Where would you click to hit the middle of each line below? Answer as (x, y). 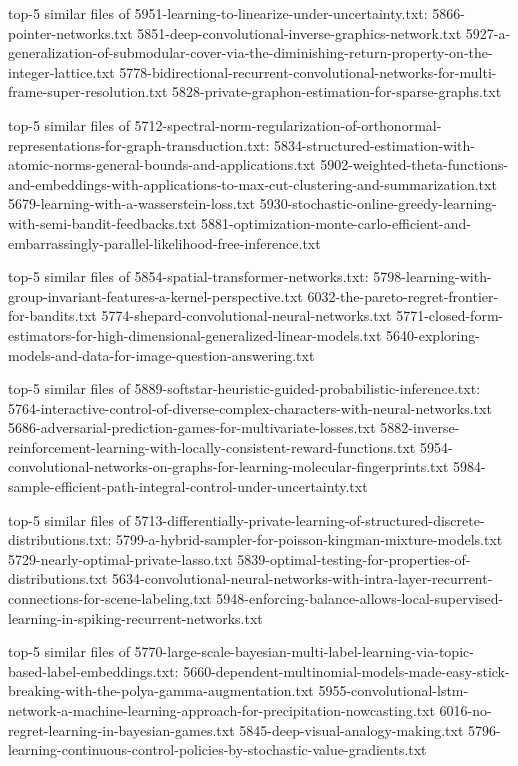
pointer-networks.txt (70, 32)
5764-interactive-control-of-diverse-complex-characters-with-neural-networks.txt (250, 407)
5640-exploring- (433, 334)
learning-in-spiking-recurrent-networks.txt (135, 617)
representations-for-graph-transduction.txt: (139, 144)
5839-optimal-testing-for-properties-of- (354, 558)
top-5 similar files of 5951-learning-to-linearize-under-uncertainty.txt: (218, 13)
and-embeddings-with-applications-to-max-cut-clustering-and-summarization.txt (252, 183)
